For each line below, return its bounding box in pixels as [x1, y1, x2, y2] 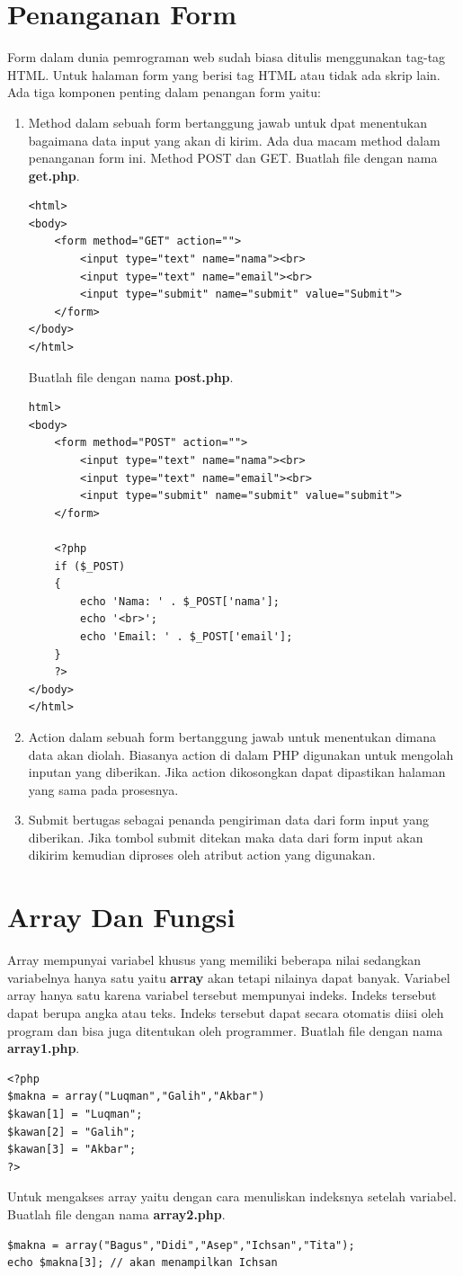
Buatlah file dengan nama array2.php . [7, 1204, 226, 1223]
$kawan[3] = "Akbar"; [7, 1143, 137, 1156]
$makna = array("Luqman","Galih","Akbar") [7, 1090, 265, 1103]
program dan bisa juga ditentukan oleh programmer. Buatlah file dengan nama [7, 1021, 443, 1040]
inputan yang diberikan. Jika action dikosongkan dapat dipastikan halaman [28, 763, 446, 781]
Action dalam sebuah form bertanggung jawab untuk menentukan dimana [28, 727, 437, 745]
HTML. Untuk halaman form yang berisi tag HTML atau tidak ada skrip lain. [7, 65, 441, 84]
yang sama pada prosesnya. [28, 780, 179, 799]
